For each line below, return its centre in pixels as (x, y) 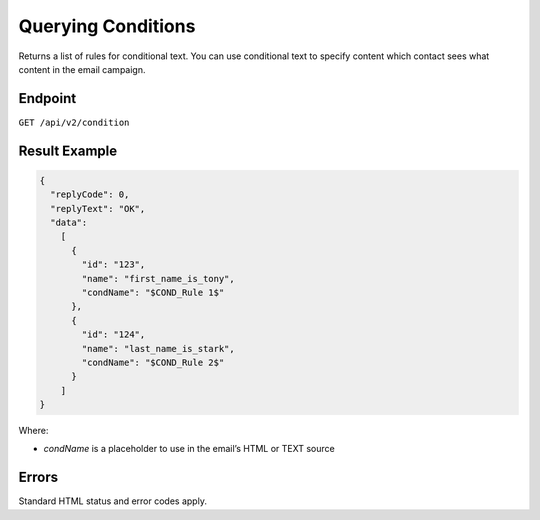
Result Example (68, 150)
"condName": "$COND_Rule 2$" (153, 362)
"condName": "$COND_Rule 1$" (153, 292)
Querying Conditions (107, 26)
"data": (69, 223)
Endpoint (47, 98)
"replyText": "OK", (98, 208)
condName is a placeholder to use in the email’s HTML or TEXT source (189, 449)
